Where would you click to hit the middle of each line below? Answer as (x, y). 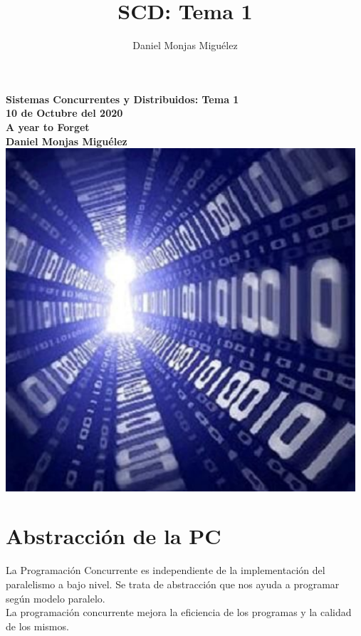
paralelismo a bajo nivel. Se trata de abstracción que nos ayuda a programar (173, 584)
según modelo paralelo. (56, 598)
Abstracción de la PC (114, 536)
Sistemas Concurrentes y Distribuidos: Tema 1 (122, 99)
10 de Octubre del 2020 (64, 113)
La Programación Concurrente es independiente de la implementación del (166, 570)
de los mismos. (37, 626)
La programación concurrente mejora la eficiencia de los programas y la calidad (179, 612)
